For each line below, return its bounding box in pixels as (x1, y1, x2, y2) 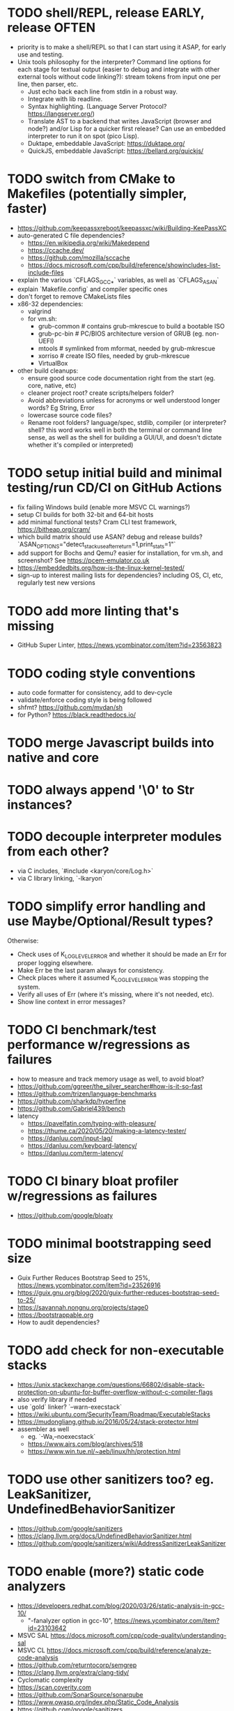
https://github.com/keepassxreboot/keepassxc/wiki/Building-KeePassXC (17, 223, 227, 232)
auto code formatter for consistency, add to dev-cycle (17, 689, 173, 697)
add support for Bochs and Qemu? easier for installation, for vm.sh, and (17, 549, 224, 558)
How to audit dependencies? (17, 1317, 100, 1327)
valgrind (27, 307, 52, 315)
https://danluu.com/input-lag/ (27, 1134, 113, 1142)
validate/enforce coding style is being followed (17, 696, 152, 704)
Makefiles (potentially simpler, (7, 186, 187, 202)
